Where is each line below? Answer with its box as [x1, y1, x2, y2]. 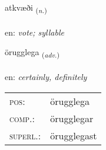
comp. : [9, 111, 35, 125]
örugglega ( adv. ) [5, 46, 59, 60]
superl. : [9, 128, 41, 142]
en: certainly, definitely [5, 71, 87, 83]
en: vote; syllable [5, 25, 64, 38]
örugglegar [50, 111, 94, 125]
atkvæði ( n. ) [5, 1, 47, 15]
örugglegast [50, 128, 97, 142]
